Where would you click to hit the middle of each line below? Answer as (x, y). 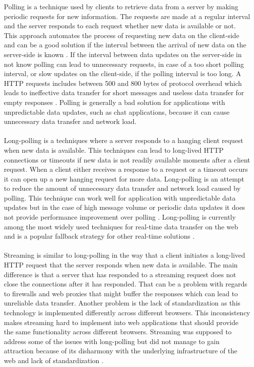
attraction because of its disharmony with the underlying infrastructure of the (121, 351)
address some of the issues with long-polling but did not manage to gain (112, 341)
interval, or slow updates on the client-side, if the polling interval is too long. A (123, 73)
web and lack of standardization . (54, 360)
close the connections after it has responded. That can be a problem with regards (126, 284)
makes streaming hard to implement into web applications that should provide (121, 322)
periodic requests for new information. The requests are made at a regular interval (127, 16)
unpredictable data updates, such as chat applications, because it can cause (117, 112)
